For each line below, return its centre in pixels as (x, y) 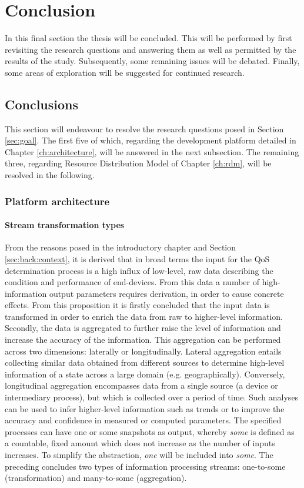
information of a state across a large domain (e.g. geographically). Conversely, (145, 374)
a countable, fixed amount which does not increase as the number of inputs (140, 443)
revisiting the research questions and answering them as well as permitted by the (151, 49)
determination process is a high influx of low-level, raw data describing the (139, 270)
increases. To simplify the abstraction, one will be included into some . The (139, 454)
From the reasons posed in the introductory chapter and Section (121, 247)
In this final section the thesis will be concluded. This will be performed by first (148, 38)
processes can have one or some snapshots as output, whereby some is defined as (150, 431)
